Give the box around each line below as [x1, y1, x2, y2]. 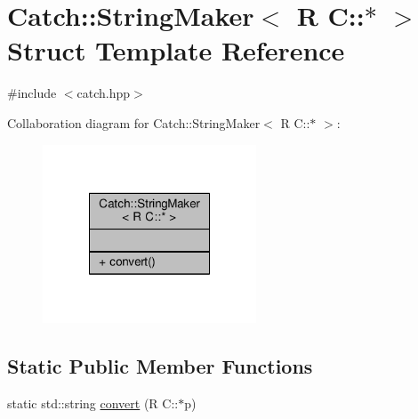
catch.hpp [76, 84, 131, 102]
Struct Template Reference [7, 32, 345, 68]
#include [7, 84, 57, 102]
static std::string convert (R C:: [7, 393, 179, 412]
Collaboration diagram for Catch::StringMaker [7, 113, 261, 132]
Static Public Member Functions [7, 351, 313, 379]
